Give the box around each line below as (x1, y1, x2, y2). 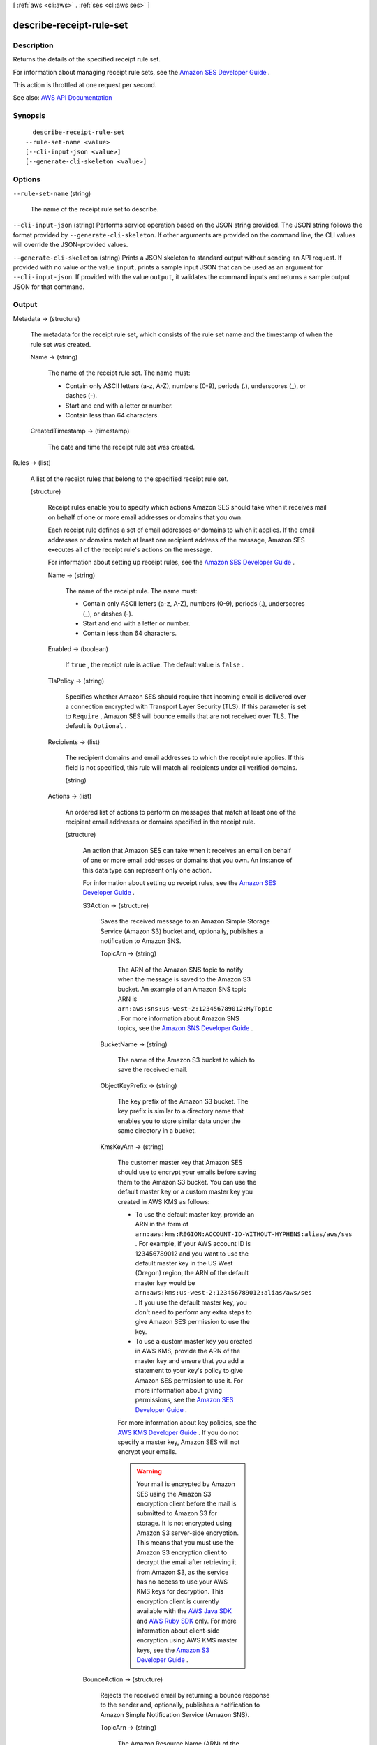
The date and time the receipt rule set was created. (47, 443, 195, 451)
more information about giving (135, 1386, 223, 1395)
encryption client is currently (136, 1597, 219, 1605)
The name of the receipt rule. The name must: (65, 587, 198, 595)
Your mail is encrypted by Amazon (136, 1480, 235, 1488)
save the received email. (117, 1065, 188, 1074)
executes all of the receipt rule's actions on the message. (47, 545, 213, 554)
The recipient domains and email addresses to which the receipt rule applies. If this (65, 754, 304, 762)
